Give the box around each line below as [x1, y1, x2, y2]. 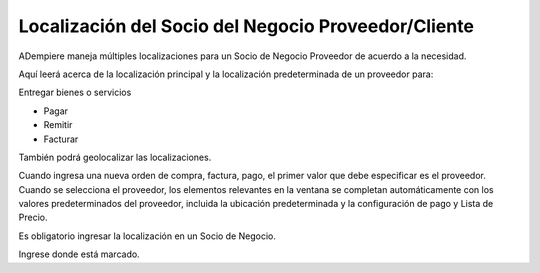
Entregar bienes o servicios [18, 86, 132, 99]
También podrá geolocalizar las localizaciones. [18, 151, 212, 163]
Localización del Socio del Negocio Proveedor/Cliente [18, 15, 475, 37]
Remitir [43, 119, 73, 131]
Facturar [43, 133, 79, 145]
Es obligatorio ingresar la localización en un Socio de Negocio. [18, 230, 277, 242]
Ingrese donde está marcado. [18, 248, 140, 260]
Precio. [18, 211, 48, 224]
